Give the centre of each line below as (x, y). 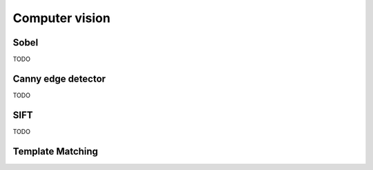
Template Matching (55, 151)
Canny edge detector (59, 78)
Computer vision (61, 18)
